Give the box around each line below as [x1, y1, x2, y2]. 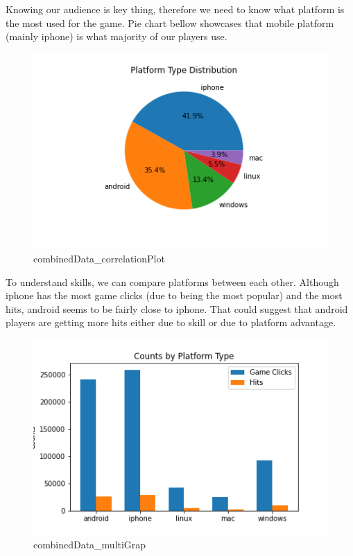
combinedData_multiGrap [33, 537, 146, 552]
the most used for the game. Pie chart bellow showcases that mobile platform [6, 15, 334, 30]
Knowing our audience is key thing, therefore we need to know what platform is [6, 2, 345, 16]
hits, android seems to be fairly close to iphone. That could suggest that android [6, 301, 348, 316]
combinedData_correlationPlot [33, 251, 165, 266]
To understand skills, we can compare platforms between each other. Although [6, 274, 339, 289]
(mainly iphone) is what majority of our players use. [6, 29, 227, 44]
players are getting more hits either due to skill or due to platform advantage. [6, 315, 336, 330]
